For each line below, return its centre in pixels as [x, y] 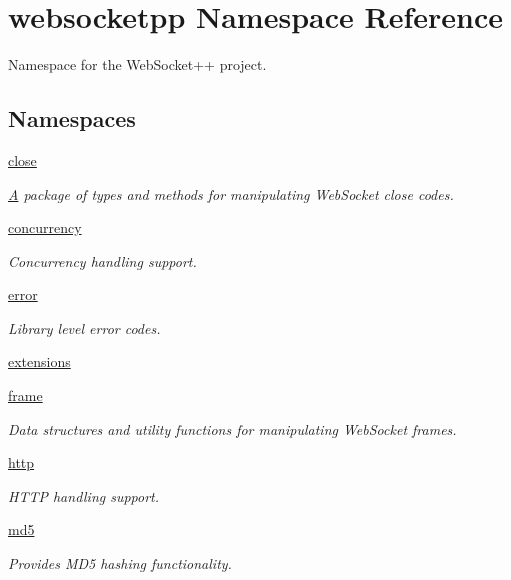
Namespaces [72, 118]
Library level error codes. [84, 327]
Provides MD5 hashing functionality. [120, 563]
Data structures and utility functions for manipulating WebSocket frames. [232, 428]
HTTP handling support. [84, 495]
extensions [39, 361]
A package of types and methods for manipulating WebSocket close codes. [231, 193]
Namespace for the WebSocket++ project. [137, 64]
